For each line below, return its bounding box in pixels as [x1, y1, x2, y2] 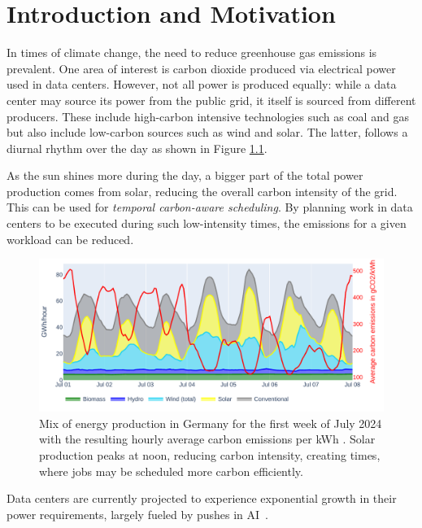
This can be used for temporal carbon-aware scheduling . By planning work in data [7, 199, 413, 216]
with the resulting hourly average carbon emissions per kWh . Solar [39, 430, 376, 447]
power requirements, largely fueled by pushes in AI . [7, 505, 269, 522]
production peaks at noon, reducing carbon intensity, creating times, [39, 447, 381, 464]
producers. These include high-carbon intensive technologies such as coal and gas [7, 107, 409, 124]
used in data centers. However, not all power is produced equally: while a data [7, 76, 397, 93]
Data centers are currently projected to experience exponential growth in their [7, 490, 397, 507]
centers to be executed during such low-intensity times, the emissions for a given [7, 215, 407, 232]
